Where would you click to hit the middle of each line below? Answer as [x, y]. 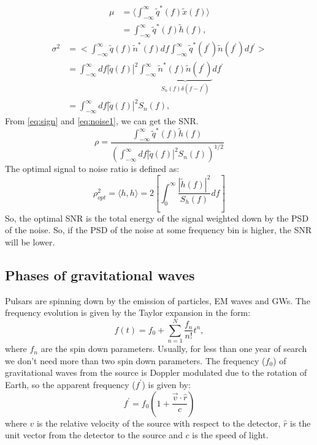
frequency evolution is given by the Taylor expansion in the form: [128, 312]
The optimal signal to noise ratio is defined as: [92, 169]
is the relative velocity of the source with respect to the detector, [158, 423]
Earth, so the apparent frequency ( [70, 384]
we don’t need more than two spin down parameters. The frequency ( [135, 360]
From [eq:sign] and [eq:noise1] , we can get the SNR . [102, 120]
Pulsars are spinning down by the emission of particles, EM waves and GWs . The [158, 300]
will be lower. [30, 242]
